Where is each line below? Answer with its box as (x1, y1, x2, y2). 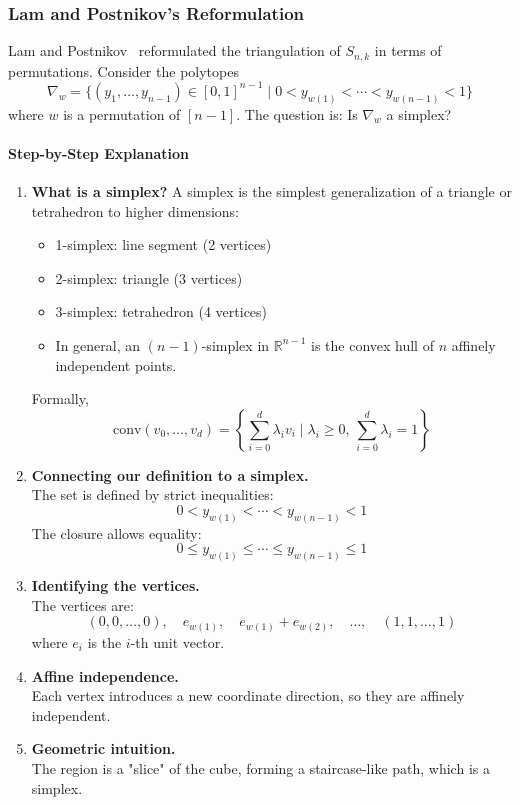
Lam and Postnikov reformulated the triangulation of (8, 40, 341, 61)
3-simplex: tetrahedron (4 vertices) (55, 301, 268, 322)
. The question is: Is (236, 103, 358, 124)
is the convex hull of (310, 334, 434, 355)
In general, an (55, 334, 141, 355)
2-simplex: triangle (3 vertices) (55, 267, 243, 288)
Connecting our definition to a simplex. (31, 464, 309, 485)
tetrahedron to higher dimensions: (31, 200, 239, 221)
